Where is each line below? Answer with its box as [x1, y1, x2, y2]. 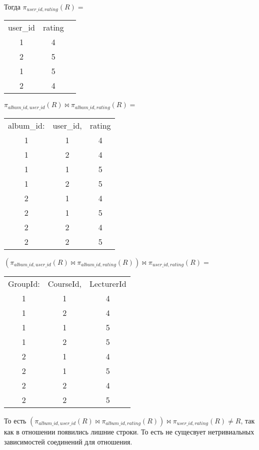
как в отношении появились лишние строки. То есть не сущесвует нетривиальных [4, 426, 254, 436]
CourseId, [47, 277, 81, 289]
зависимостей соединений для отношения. [4, 436, 132, 446]
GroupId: [8, 277, 40, 289]
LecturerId [89, 277, 126, 289]
